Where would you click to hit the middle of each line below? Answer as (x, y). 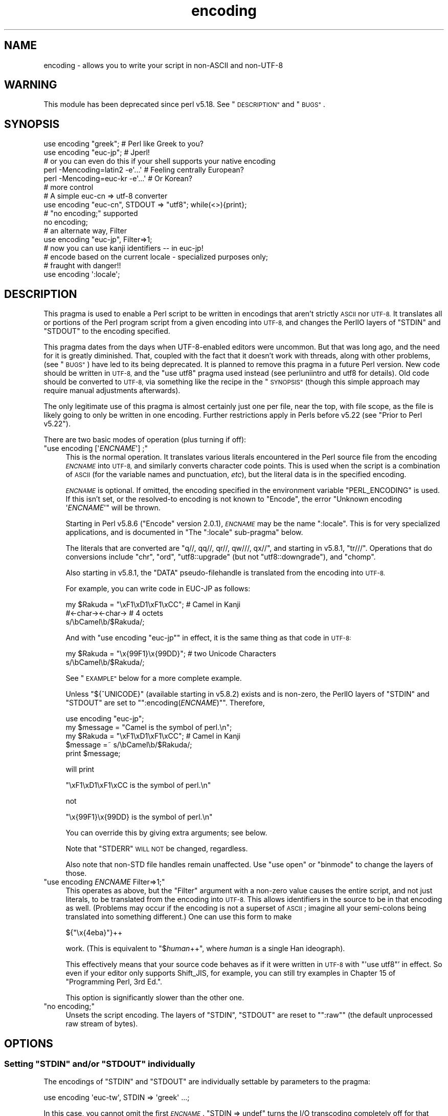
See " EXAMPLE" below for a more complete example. (154, 678)
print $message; (93, 754)
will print (80, 769)
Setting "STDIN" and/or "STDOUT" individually (100, 1064)
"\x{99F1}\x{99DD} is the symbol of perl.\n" (139, 817)
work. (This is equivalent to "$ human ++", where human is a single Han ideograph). (205, 949)
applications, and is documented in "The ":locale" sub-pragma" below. (184, 532)
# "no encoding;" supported (91, 213)
